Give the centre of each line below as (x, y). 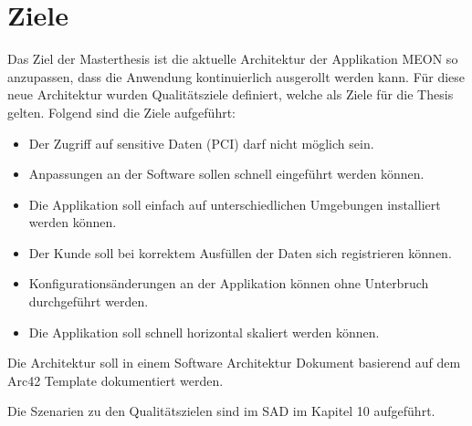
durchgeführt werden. (89, 301)
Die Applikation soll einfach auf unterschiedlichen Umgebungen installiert (235, 204)
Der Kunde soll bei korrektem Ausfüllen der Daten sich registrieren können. (240, 252)
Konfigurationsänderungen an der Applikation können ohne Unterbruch (229, 283)
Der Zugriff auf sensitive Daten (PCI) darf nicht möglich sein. (201, 143)
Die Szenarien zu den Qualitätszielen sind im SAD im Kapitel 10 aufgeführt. (221, 411)
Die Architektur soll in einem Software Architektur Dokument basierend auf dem (234, 363)
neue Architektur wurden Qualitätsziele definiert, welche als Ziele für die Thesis (231, 94)
